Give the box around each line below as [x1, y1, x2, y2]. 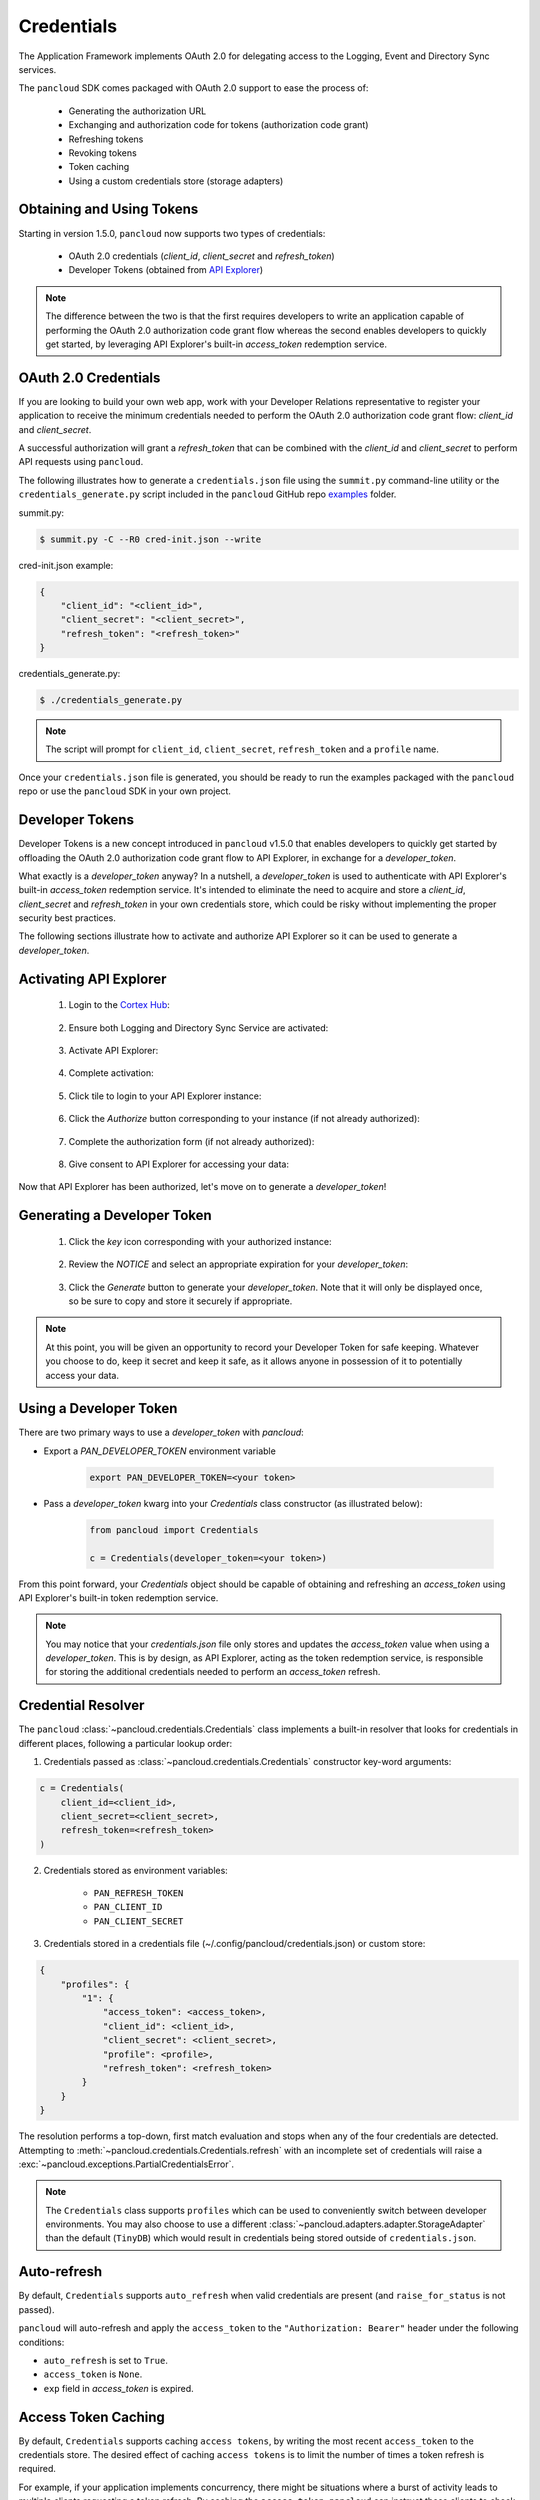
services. [18, 63, 57, 75]
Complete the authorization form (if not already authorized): [68, 1135, 315, 1147]
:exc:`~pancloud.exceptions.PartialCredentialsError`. [18, 2158, 235, 2170]
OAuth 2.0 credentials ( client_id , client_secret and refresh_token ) [68, 250, 335, 262]
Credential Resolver [18, 1697, 145, 1714]
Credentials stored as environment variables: [43, 1864, 229, 1876]
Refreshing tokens [68, 133, 144, 145]
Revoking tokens [68, 146, 137, 159]
